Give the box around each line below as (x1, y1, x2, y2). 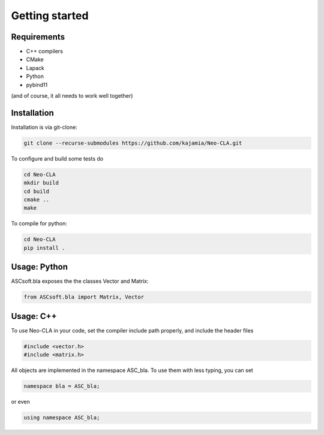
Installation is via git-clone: (11, 123, 77, 131)
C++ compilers (26, 48, 63, 55)
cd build (23, 188, 50, 195)
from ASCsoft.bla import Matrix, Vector (23, 294, 144, 301)
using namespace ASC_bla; (23, 414, 100, 421)
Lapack (26, 64, 45, 71)
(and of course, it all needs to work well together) (11, 92, 133, 99)
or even (11, 398, 30, 406)
